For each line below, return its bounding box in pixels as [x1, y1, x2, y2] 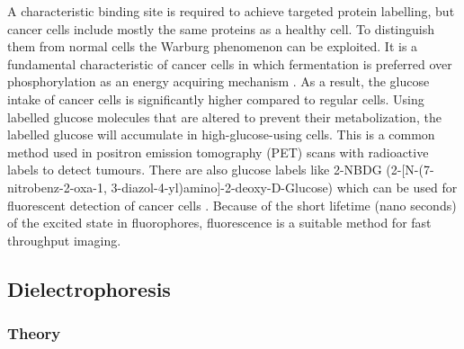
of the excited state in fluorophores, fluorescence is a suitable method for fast [7, 213, 432, 232]
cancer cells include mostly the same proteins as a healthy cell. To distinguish [7, 19, 435, 38]
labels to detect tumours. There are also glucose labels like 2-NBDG [7, 160, 382, 179]
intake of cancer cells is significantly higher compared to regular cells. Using [7, 89, 424, 108]
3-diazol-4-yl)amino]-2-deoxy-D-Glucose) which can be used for [111, 177, 458, 196]
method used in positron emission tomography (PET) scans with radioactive [7, 142, 429, 161]
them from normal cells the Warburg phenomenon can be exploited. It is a [7, 37, 418, 56]
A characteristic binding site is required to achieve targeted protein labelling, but [7, 2, 455, 20]
